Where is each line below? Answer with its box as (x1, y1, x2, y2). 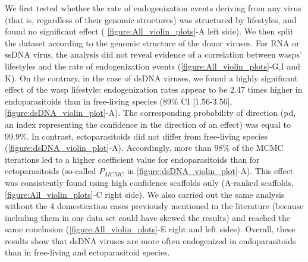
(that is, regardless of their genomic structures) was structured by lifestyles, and (5, 13, 297, 26)
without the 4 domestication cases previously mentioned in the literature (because (5, 200, 304, 212)
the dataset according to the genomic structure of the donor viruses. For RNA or (5, 36, 300, 49)
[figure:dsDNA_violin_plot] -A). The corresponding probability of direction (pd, (5, 106, 296, 119)
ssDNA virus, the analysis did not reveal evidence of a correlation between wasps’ (5, 48, 302, 61)
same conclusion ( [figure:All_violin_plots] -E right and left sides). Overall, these (5, 223, 296, 235)
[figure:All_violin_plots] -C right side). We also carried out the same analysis (5, 188, 285, 200)
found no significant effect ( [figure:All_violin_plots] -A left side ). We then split (5, 25, 294, 37)
